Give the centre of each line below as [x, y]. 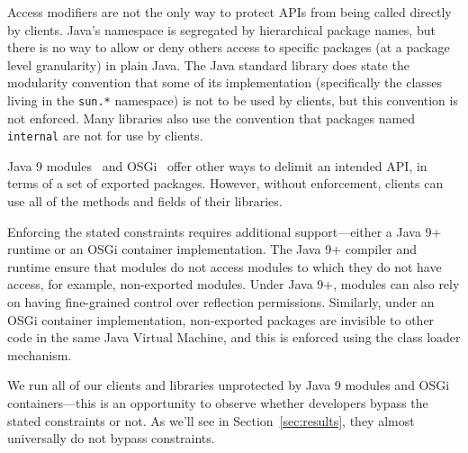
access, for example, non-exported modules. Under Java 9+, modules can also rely [234, 284]
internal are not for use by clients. [105, 136]
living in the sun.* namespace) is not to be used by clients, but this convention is [233, 100]
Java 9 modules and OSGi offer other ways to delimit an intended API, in [217, 165]
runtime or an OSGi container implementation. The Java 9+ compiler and [212, 249]
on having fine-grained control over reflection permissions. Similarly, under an [221, 302]
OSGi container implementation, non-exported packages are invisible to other [221, 319]
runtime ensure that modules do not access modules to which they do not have [225, 266]
